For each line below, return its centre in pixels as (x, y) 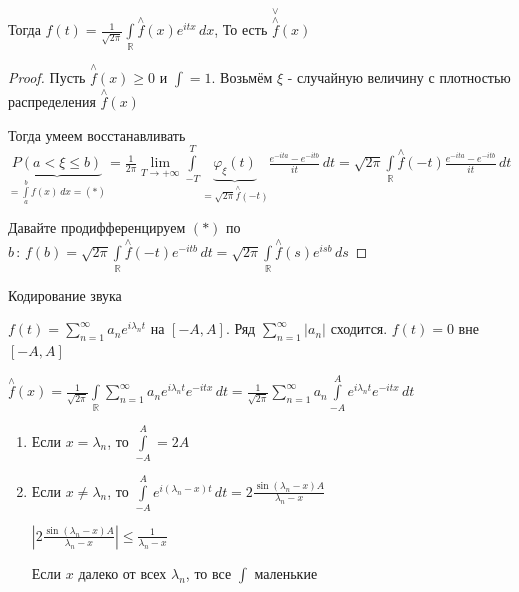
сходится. (359, 328)
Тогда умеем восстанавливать (97, 134)
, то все (208, 572)
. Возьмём (242, 76)
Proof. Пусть (47, 76)
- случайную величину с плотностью (399, 76)
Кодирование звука (65, 294)
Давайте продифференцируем (97, 227)
